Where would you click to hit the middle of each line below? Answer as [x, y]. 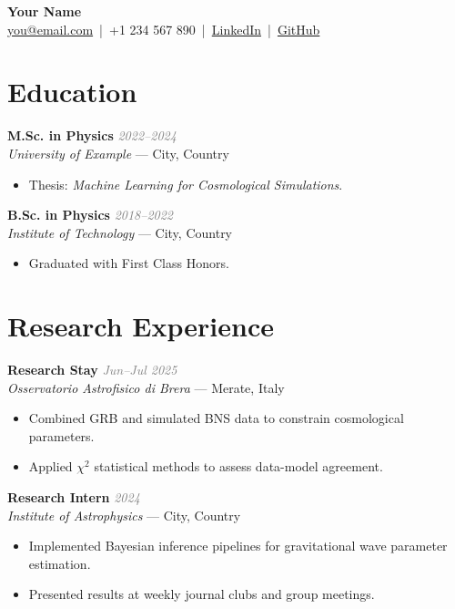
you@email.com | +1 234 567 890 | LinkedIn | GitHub [164, 29]
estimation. [60, 563]
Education [72, 92]
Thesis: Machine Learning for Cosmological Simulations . [186, 184]
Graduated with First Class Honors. [129, 263]
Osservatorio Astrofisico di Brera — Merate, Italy [146, 387]
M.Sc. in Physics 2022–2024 [92, 135]
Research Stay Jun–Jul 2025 [92, 369]
